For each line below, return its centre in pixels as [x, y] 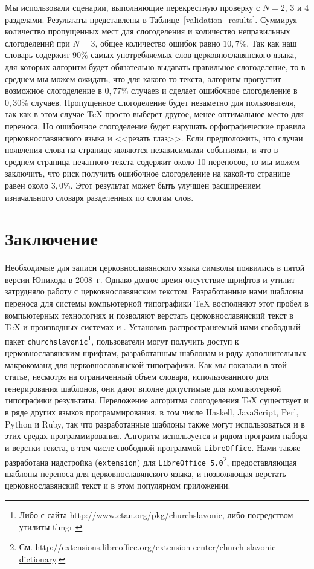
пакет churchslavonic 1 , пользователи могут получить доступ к [122, 340]
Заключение [51, 239]
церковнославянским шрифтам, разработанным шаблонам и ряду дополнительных [155, 353]
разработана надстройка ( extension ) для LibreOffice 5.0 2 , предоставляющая [151, 461]
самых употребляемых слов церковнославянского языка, [194, 55]
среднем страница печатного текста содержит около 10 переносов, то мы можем [152, 161]
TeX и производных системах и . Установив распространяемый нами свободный [153, 327]
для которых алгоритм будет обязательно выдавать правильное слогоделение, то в [155, 66]
